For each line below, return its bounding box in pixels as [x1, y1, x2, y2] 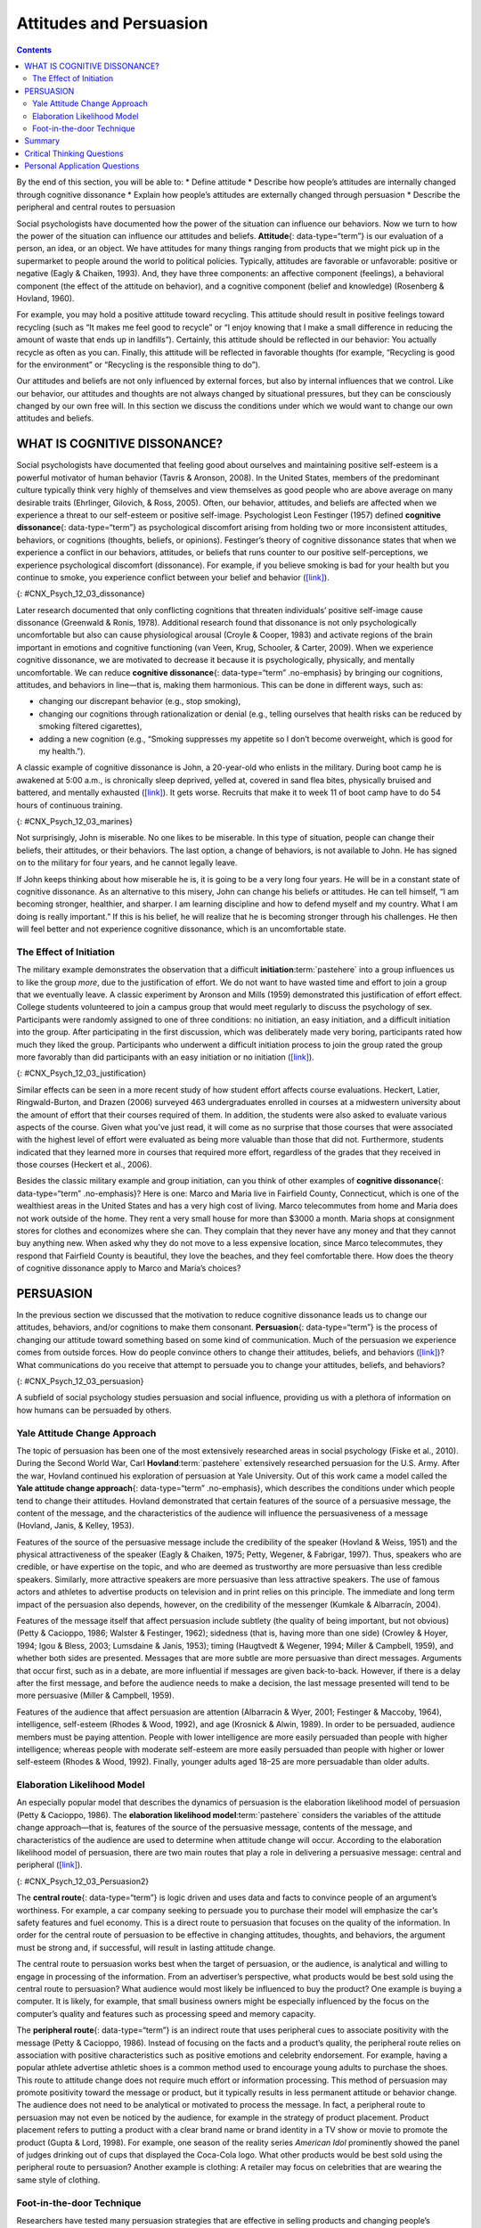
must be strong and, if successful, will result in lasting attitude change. [16, 1942, 276, 1953]
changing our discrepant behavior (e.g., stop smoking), [38, 696, 241, 707]
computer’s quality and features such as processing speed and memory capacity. [16, 2008, 316, 2019]
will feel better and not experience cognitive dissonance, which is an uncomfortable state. [16, 923, 346, 935]
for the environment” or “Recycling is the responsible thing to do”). [16, 359, 261, 370]
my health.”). [38, 745, 86, 757]
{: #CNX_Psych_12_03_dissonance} [16, 588, 146, 599]
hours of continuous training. [16, 799, 123, 810]
